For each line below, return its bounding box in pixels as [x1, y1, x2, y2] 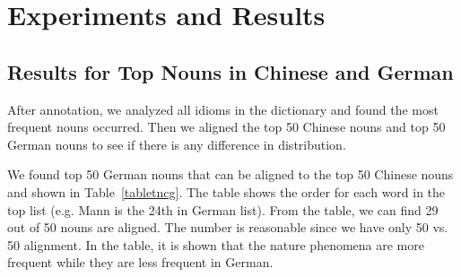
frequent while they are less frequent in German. [7, 253, 274, 272]
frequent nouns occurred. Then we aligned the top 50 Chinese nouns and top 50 [7, 117, 446, 136]
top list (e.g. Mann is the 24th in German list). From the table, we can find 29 [7, 200, 439, 219]
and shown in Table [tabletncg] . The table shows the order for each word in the [7, 182, 446, 201]
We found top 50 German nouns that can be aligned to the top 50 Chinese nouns [7, 165, 454, 184]
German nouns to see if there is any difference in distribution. [7, 134, 346, 153]
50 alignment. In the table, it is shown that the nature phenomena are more [7, 235, 424, 254]
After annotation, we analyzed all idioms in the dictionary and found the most [7, 100, 439, 118]
